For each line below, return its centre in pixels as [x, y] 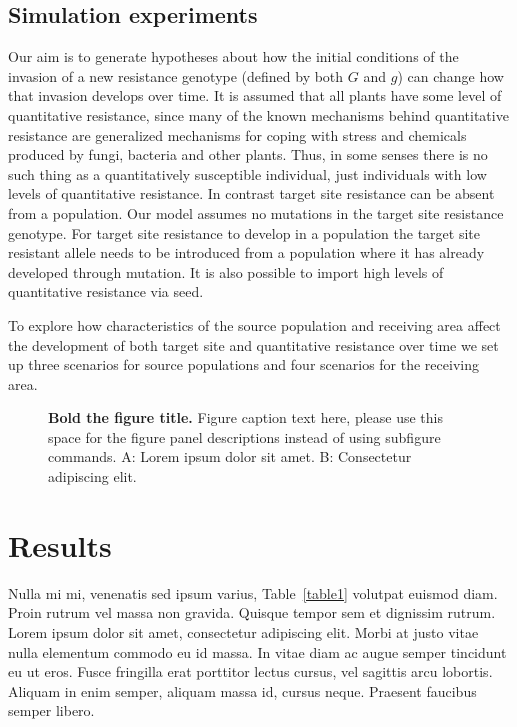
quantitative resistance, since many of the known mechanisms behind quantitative [258, 114]
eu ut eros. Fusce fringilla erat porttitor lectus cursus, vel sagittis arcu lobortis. [250, 671]
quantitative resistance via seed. [106, 291]
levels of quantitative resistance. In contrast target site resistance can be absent [251, 193]
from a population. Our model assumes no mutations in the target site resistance [256, 212]
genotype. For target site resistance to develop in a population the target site [244, 232]
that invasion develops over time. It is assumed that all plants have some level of [255, 95]
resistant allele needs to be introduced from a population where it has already [246, 252]
